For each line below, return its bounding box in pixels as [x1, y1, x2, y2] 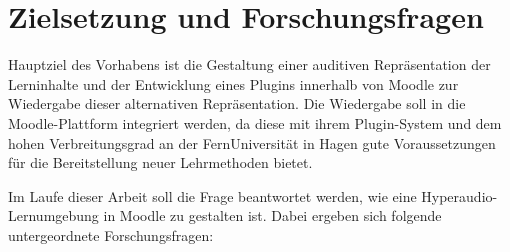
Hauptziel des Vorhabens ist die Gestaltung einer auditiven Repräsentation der [8, 54, 491, 75]
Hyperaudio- [421, 185, 498, 206]
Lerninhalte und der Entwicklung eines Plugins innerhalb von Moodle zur [8, 73, 459, 94]
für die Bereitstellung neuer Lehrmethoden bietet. [8, 152, 313, 173]
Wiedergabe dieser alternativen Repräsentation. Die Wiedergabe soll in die [8, 93, 466, 114]
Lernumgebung [8, 205, 99, 226]
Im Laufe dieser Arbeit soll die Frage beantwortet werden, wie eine [8, 185, 417, 206]
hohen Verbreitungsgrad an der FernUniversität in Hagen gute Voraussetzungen [8, 132, 496, 153]
